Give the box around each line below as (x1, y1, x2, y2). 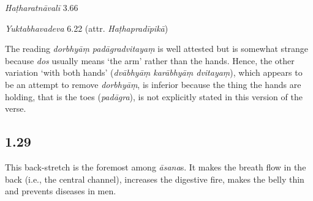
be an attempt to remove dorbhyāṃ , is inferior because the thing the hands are (5, 78, 301, 90)
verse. (5, 102, 26, 115)
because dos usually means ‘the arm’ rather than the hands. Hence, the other (5, 54, 295, 67)
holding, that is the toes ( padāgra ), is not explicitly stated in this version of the (5, 90, 303, 103)
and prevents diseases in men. (5, 185, 116, 197)
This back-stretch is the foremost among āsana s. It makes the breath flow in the (5, 160, 306, 173)
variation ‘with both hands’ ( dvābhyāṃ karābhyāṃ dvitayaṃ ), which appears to (5, 66, 303, 79)
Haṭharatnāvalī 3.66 (5, 1, 78, 13)
